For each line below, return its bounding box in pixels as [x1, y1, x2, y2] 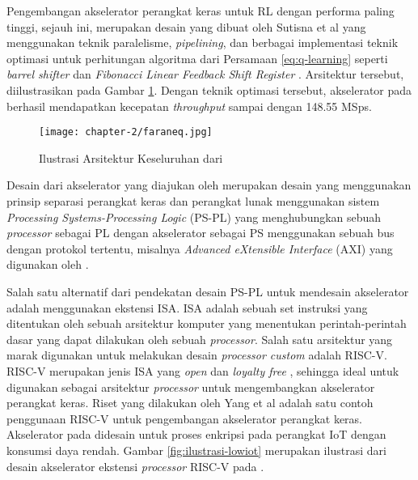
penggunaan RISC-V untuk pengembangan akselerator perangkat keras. [6, 410, 362, 427]
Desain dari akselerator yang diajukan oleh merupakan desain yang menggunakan [6, 176, 412, 193]
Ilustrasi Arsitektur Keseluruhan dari [39, 149, 223, 166]
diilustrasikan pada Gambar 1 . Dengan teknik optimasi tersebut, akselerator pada [6, 81, 412, 98]
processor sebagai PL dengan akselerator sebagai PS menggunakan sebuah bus [6, 224, 395, 241]
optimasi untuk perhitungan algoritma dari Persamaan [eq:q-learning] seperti [6, 49, 388, 66]
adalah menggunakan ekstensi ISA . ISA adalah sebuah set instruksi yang [6, 299, 368, 316]
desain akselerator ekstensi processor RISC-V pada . [6, 457, 264, 474]
